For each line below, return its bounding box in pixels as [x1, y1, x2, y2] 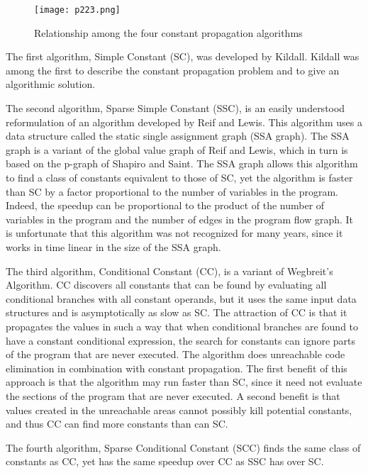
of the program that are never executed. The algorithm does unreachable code [6, 347, 345, 362]
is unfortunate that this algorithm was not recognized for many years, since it [6, 226, 343, 240]
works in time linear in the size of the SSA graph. [6, 239, 221, 254]
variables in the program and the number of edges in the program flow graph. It [6, 211, 354, 226]
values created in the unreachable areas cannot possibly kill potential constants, [6, 402, 352, 417]
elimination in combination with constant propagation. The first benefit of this [6, 360, 347, 375]
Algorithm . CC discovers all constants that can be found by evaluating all [6, 277, 327, 292]
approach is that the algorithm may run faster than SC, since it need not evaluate [6, 374, 362, 389]
